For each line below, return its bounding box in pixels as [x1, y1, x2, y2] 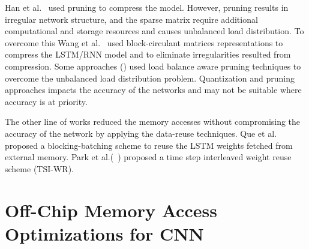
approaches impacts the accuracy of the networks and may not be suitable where [5, 83, 302, 96]
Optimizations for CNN [5, 221, 204, 245]
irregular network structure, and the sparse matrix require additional [5, 13, 258, 25]
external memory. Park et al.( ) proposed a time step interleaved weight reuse [5, 151, 292, 163]
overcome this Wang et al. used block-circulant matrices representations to [5, 36, 283, 49]
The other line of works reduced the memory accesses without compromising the [5, 115, 301, 128]
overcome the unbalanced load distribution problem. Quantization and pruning [5, 71, 295, 84]
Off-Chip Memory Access [5, 197, 217, 222]
